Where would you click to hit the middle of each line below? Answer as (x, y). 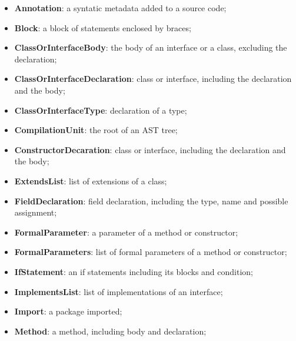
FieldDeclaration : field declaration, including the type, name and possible (151, 201)
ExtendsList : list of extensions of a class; (91, 181)
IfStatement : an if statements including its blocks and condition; (134, 271)
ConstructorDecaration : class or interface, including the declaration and (150, 149)
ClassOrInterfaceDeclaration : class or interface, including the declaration (153, 79)
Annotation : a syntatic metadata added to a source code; (120, 8)
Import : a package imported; (68, 311)
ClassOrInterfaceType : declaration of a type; (101, 110)
